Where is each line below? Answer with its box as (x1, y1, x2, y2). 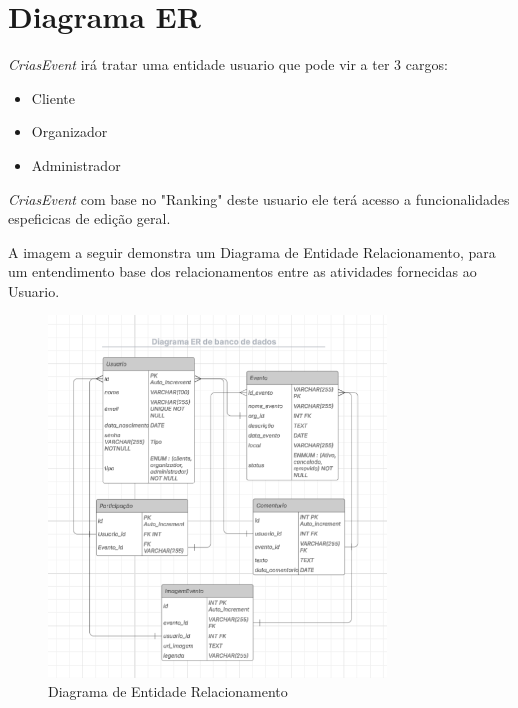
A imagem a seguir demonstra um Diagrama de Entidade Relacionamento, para (8, 241, 496, 262)
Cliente (31, 87, 75, 108)
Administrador (31, 154, 121, 175)
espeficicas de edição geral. (8, 208, 171, 229)
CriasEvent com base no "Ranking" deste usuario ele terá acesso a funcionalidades (8, 188, 510, 209)
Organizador (31, 121, 108, 142)
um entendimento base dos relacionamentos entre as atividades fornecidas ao (8, 261, 477, 282)
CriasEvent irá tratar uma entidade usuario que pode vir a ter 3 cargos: (8, 54, 448, 75)
